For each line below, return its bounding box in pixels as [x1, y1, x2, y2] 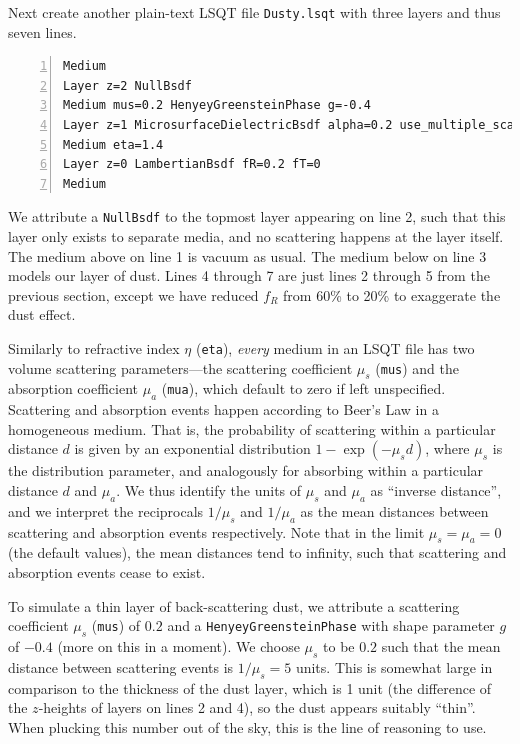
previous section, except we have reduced [8, 284, 259, 305]
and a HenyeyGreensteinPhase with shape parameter [167, 615, 495, 636]
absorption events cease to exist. [8, 562, 206, 583]
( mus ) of [91, 615, 141, 636]
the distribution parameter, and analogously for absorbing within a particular [8, 460, 484, 481]
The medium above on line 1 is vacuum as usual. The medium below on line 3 [8, 245, 487, 266]
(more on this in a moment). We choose [57, 636, 300, 657]
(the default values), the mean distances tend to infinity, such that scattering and [8, 542, 507, 563]
